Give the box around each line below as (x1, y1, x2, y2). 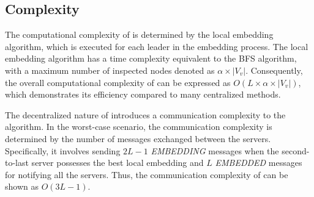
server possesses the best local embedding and (31, 156, 204, 169)
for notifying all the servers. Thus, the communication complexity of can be (5, 168, 288, 181)
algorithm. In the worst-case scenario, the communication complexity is (5, 120, 272, 133)
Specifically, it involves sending (5, 144, 121, 157)
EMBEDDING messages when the (151, 144, 279, 157)
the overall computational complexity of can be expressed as (5, 76, 231, 88)
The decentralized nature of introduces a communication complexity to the (5, 108, 286, 121)
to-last (5, 156, 29, 169)
